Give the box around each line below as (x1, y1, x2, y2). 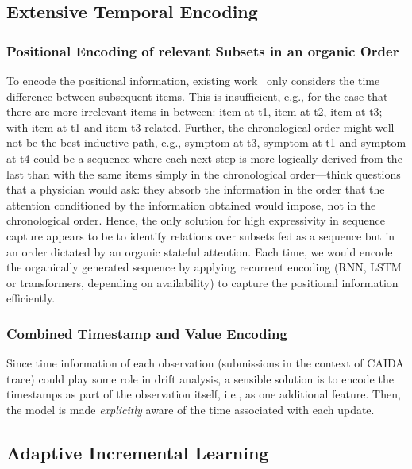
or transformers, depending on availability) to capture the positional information (6, 274, 399, 290)
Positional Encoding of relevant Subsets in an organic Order (6, 40, 399, 60)
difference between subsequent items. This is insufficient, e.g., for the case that (6, 87, 388, 104)
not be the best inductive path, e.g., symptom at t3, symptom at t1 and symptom (6, 134, 406, 151)
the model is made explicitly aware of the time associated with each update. (6, 401, 375, 417)
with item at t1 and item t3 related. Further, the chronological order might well (6, 118, 395, 135)
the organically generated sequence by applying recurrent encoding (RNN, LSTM (6, 259, 402, 275)
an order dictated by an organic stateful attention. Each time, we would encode (6, 243, 393, 259)
